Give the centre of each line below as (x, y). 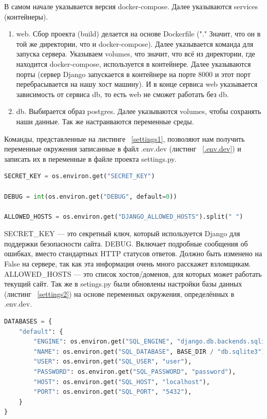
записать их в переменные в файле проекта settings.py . (90, 158)
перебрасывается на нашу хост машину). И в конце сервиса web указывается (137, 84)
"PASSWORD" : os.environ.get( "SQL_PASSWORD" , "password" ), (135, 372)
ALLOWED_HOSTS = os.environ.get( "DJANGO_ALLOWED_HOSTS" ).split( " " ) (124, 216)
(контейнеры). (26, 16)
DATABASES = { (28, 322)
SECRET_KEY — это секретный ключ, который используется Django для (122, 233)
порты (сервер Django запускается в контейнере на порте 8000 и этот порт (133, 74)
